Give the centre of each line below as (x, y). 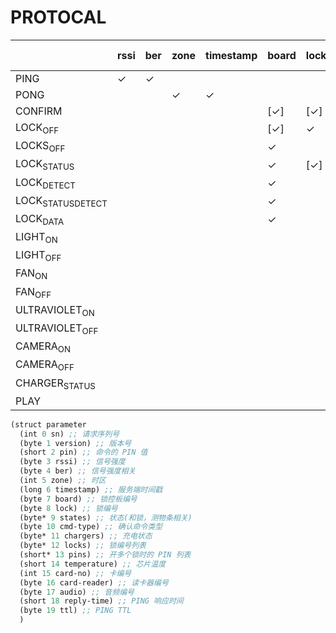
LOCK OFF (37, 128)
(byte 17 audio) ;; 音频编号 (77, 592)
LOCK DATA (40, 219)
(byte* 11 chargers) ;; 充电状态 (86, 536)
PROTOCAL (58, 17)
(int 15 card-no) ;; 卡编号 (75, 573)
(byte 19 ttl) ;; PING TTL (75, 611)
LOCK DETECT (45, 183)
